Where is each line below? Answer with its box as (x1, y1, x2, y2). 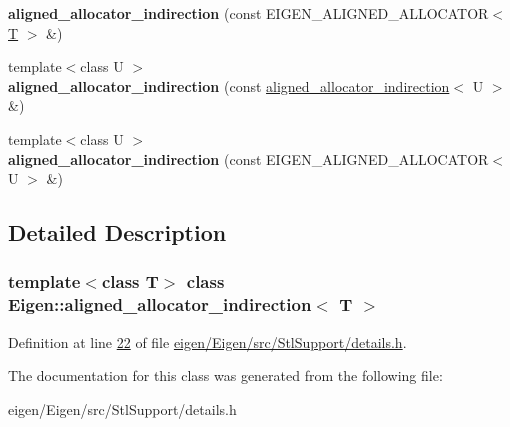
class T (101, 269, 159, 294)
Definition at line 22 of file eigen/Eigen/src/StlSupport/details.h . (8, 331, 407, 352)
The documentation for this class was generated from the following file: (8, 365, 443, 386)
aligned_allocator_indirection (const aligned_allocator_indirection (8, 75, 450, 96)
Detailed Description (8, 217, 227, 248)
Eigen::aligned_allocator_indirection (8, 292, 312, 317)
